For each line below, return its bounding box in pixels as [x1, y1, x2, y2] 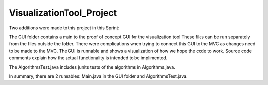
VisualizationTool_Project [9, 7, 117, 18]
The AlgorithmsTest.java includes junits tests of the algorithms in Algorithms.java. [9, 64, 176, 70]
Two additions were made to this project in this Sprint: [9, 25, 120, 31]
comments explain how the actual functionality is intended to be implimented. [9, 55, 168, 61]
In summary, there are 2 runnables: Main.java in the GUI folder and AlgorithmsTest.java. [9, 73, 188, 79]
